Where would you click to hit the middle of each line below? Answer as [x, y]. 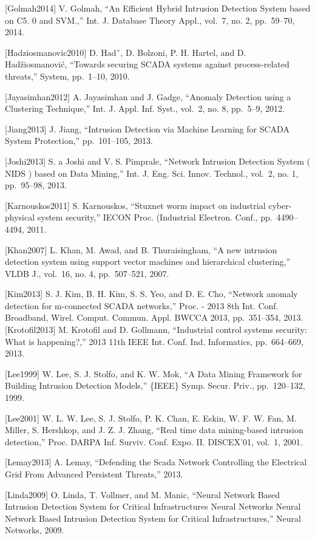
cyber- [280, 205]
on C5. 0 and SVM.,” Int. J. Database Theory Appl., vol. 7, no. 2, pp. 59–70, [150, 20]
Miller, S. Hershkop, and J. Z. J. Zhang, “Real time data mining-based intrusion [154, 430]
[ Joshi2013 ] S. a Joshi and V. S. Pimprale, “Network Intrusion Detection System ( [157, 161]
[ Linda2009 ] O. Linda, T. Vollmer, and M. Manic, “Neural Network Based [143, 494]
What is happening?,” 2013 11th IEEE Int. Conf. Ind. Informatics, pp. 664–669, [154, 341]
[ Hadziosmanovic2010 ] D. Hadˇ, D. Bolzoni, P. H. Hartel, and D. [126, 52]
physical [20, 217]
